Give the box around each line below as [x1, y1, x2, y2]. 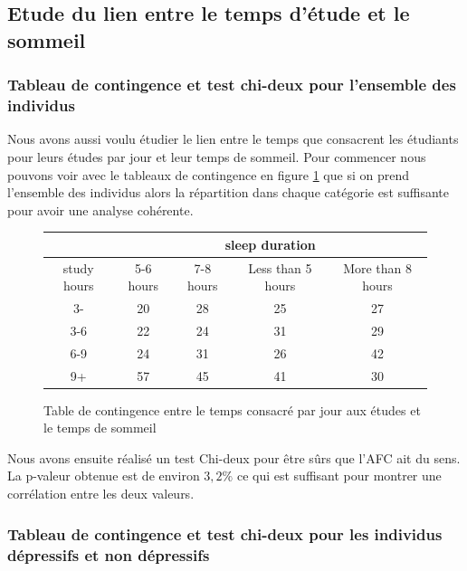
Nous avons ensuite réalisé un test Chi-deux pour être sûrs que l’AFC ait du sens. [7, 448, 461, 467]
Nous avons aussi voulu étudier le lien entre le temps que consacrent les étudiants [7, 129, 459, 148]
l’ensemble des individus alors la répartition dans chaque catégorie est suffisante [7, 183, 450, 202]
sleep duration [224, 234, 316, 253]
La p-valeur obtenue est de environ [7, 466, 200, 485]
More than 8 [343, 258, 413, 277]
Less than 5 [248, 258, 312, 277]
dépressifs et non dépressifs [7, 543, 210, 566]
